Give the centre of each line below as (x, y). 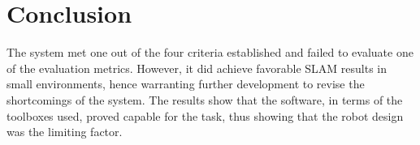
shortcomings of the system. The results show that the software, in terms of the (205, 99)
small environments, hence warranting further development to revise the (186, 84)
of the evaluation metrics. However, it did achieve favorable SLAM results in (197, 68)
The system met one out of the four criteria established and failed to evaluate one (210, 52)
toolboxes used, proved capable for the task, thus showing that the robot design (205, 115)
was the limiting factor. (65, 132)
